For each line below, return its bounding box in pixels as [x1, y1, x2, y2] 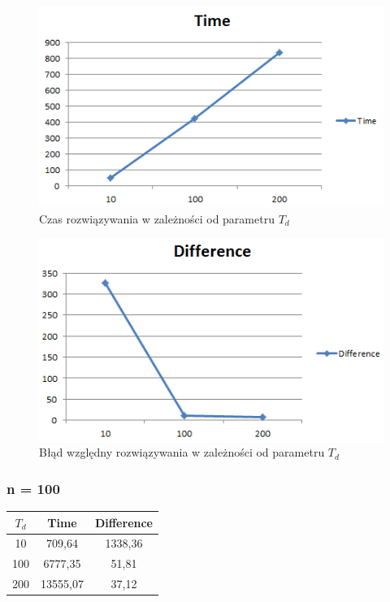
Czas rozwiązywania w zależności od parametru [39, 210, 275, 227]
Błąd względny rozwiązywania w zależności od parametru [39, 444, 325, 461]
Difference [94, 513, 153, 531]
